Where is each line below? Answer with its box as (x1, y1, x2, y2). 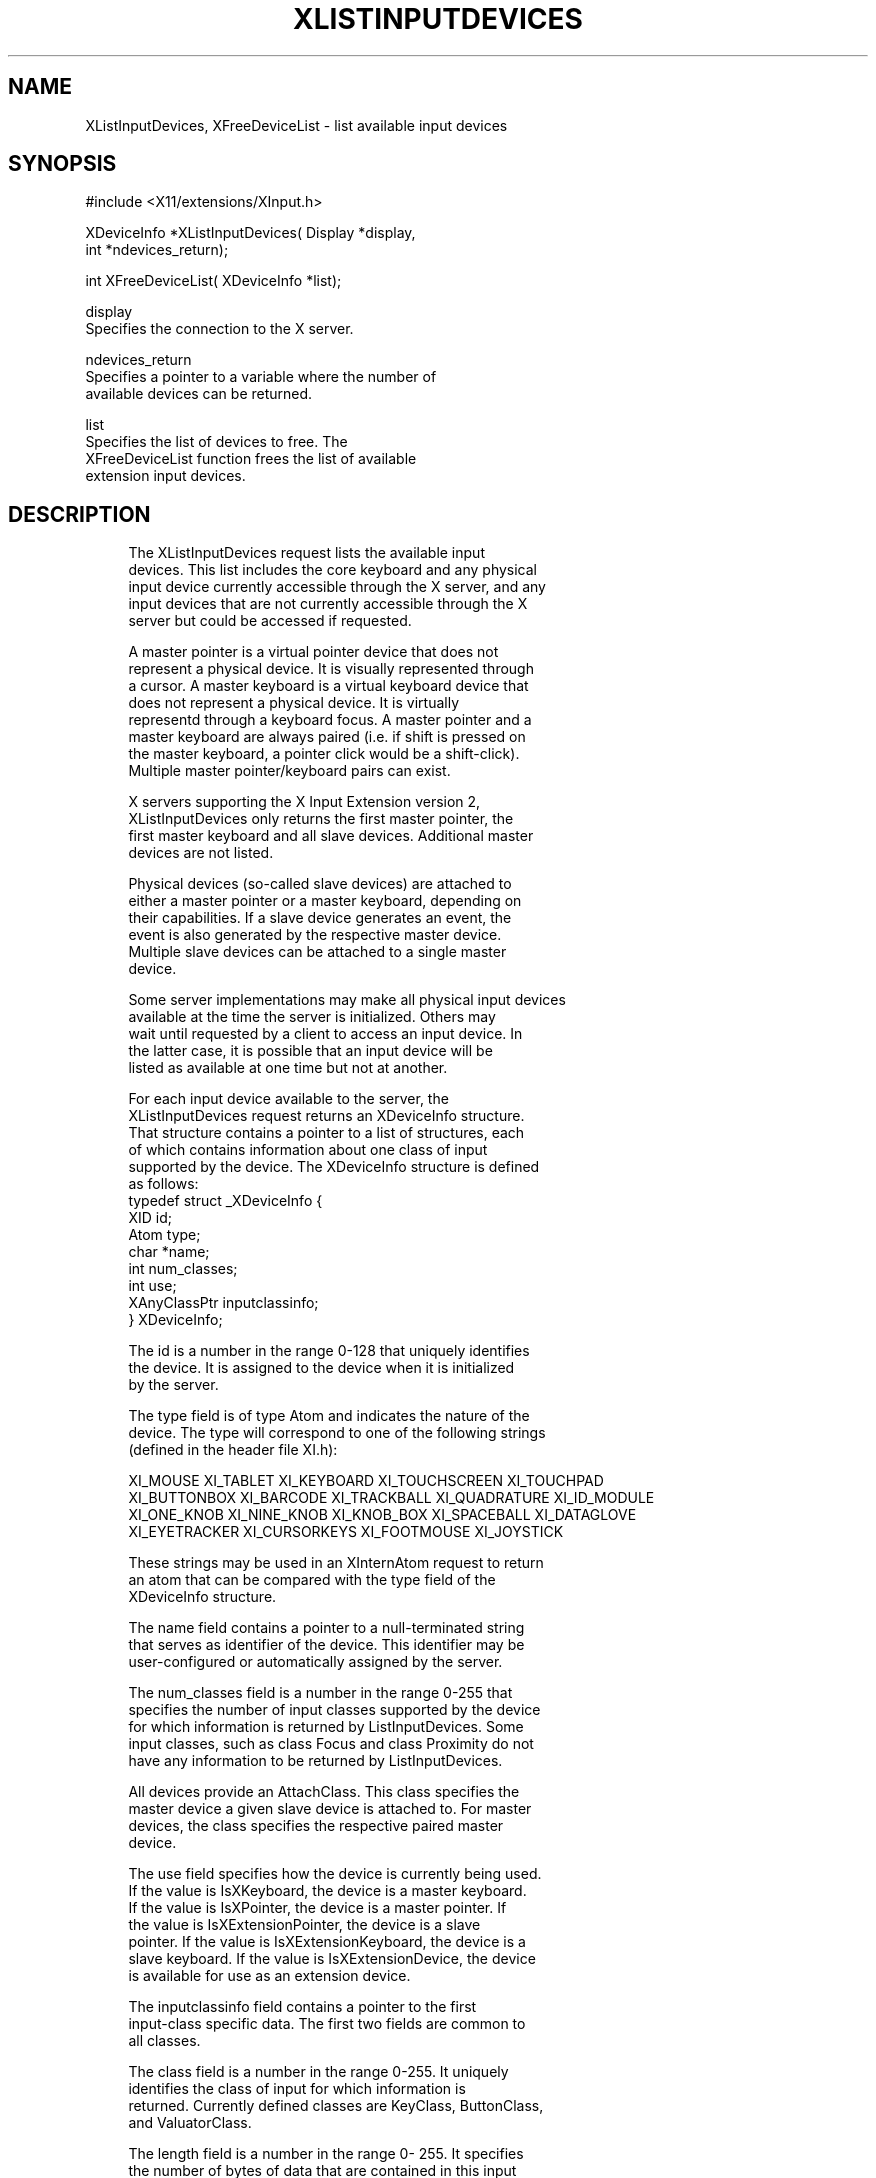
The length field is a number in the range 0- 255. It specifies (128, 2145, 524, 2163)
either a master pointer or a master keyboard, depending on (128, 892, 522, 910)
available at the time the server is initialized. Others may (128, 1008, 496, 1026)
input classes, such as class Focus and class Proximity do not (128, 1735, 534, 1753)
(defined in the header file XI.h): (128, 1441, 338, 1459)
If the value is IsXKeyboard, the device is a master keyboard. (128, 1882, 527, 1900)
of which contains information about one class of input (128, 1141, 488, 1159)
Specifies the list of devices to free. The (85, 433, 348, 451)
